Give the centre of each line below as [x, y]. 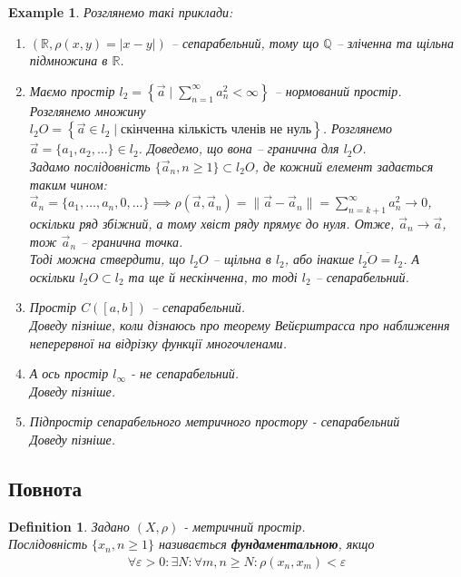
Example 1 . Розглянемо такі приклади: [121, 12]
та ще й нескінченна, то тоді [213, 276]
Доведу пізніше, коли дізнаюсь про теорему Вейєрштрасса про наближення [240, 324]
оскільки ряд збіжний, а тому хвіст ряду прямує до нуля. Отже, [212, 223]
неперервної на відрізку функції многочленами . [158, 342]
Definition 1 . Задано [69, 526]
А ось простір [69, 373]
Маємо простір [72, 90]
